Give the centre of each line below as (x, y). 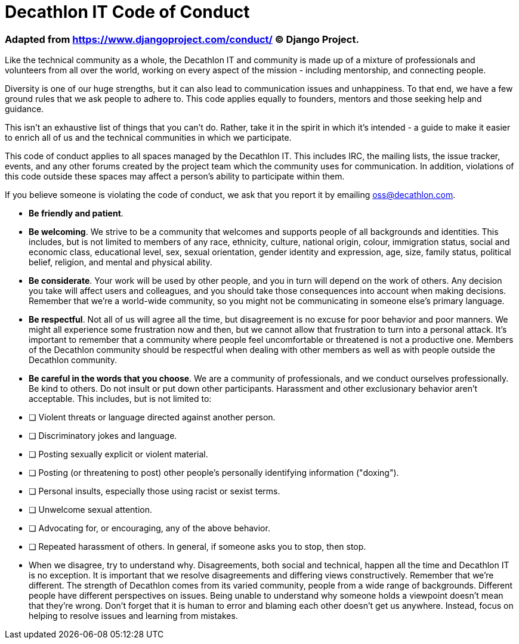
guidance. (24, 109)
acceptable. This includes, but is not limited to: (120, 399)
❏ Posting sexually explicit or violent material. (118, 454)
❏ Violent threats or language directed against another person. (152, 417)
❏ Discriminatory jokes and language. (103, 436)
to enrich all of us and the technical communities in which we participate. (148, 138)
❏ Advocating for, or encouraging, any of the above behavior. (149, 528)
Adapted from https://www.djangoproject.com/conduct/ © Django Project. (182, 39)
